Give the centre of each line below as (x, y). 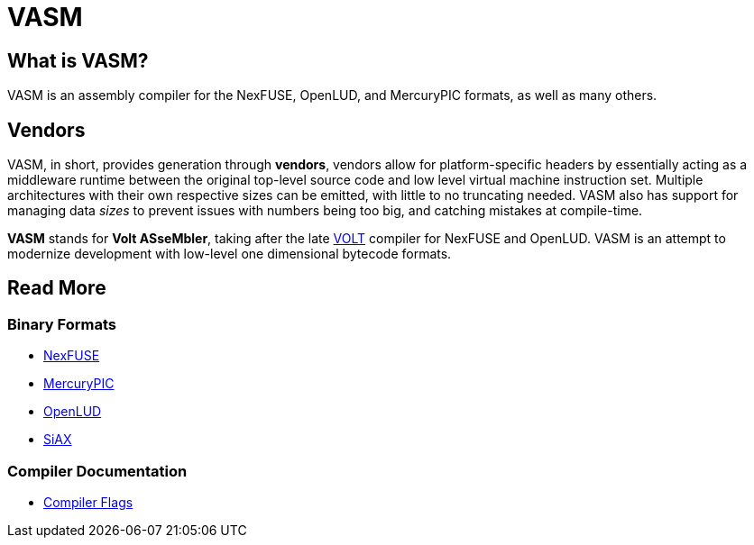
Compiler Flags (88, 502)
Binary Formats (62, 324)
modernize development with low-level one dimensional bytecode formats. (230, 254)
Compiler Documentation (97, 471)
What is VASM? (78, 60)
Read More (57, 288)
